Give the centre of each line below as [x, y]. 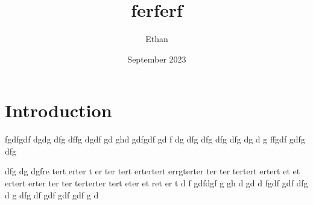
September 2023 [157, 59]
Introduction [58, 110]
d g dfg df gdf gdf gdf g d [52, 194]
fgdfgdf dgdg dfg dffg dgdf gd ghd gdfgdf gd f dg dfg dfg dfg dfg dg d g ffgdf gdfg [155, 139]
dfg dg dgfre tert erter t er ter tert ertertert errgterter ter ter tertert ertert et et [153, 171]
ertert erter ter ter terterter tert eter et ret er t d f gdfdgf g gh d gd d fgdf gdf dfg [156, 183]
